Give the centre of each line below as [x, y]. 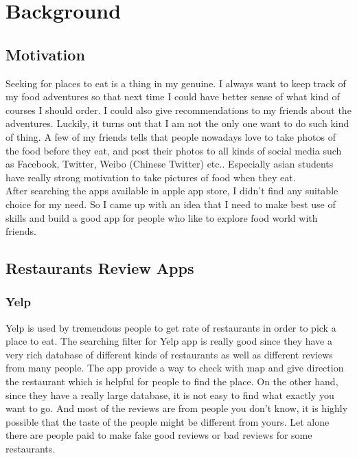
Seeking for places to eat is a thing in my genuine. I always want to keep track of [176, 83]
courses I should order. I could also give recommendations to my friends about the [178, 110]
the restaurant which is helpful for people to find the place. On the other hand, [172, 381]
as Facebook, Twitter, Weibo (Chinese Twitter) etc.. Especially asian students [170, 164]
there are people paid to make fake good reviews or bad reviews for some [159, 435]
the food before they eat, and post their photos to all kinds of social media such [174, 150]
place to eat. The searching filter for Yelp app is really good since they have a [169, 341]
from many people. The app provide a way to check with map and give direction [175, 368]
